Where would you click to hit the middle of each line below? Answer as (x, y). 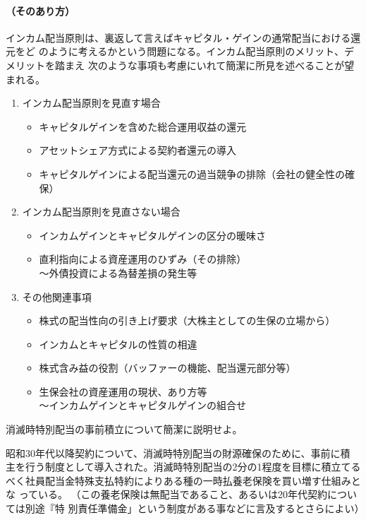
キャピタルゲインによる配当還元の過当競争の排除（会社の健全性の (192, 173)
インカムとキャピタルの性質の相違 (118, 344)
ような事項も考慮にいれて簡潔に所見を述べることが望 (231, 65)
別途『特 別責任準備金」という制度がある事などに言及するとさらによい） (195, 508)
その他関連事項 (57, 296)
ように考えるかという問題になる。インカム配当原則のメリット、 (196, 51)
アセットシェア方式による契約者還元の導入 (138, 150)
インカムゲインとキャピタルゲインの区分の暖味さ (153, 235)
